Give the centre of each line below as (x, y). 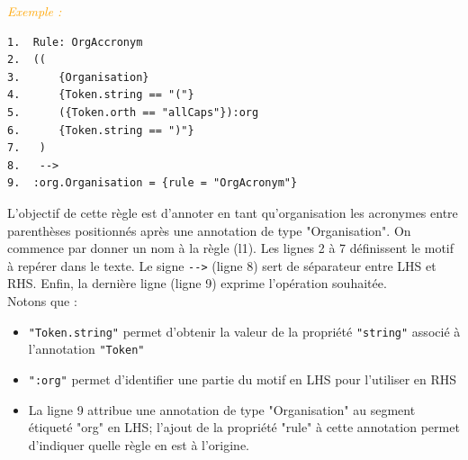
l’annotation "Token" (86, 349)
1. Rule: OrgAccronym (75, 42)
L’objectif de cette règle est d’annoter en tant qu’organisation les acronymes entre (233, 212)
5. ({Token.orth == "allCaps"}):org (133, 112)
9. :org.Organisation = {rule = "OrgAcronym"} (153, 183)
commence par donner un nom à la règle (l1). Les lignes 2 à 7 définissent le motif (231, 248)
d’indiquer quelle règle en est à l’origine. (139, 444)
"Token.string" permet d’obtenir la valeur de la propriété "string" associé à (244, 331)
